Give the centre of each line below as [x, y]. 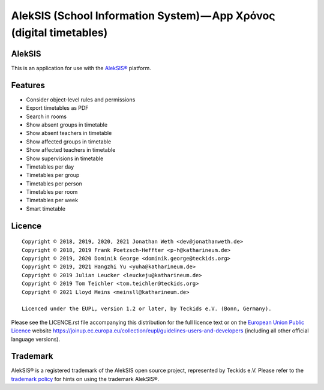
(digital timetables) [59, 32]
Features [28, 85]
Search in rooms [46, 116]
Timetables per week [52, 200]
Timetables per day [50, 166]
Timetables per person [54, 184]
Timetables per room [52, 192]
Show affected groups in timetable [69, 142]
